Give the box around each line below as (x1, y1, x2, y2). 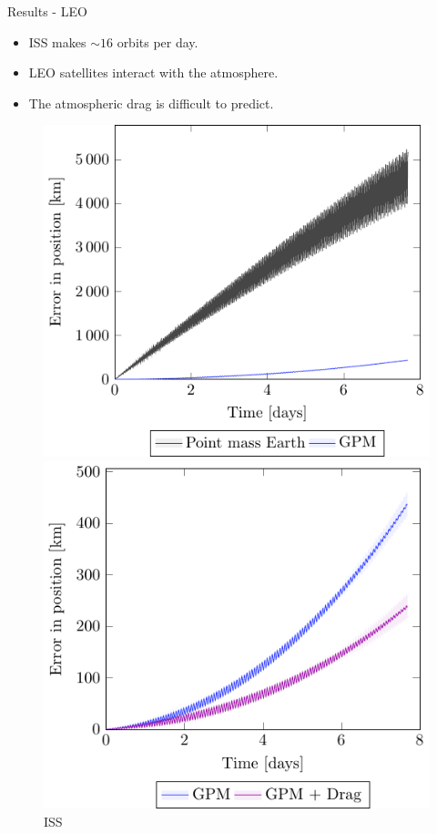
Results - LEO (7, 2, 87, 20)
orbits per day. (117, 32, 198, 51)
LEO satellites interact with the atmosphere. (28, 63, 279, 82)
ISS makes (28, 32, 86, 51)
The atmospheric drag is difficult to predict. (28, 93, 274, 112)
